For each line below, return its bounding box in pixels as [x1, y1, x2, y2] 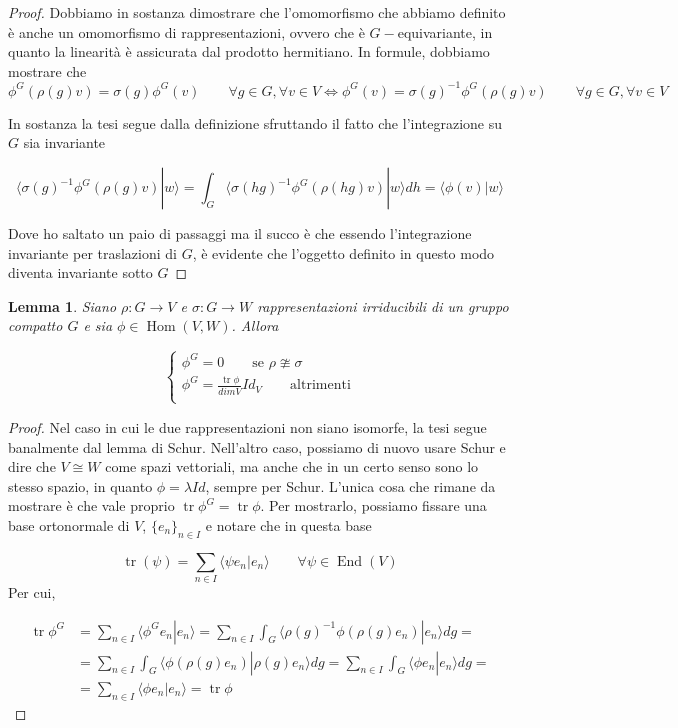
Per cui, [8, 582, 56, 603]
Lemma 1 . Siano [8, 295, 117, 316]
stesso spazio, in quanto [8, 475, 153, 496]
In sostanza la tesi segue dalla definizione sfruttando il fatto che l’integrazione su [8, 112, 503, 133]
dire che [8, 456, 56, 477]
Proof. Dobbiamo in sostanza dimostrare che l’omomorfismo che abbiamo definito [8, 2, 506, 22]
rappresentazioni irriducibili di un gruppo [257, 295, 509, 316]
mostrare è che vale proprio [8, 495, 175, 516]
